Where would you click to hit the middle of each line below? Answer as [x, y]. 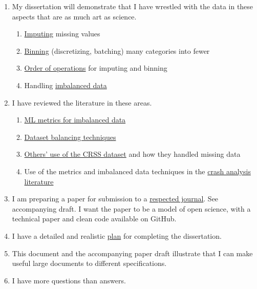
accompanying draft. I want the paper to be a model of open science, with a [131, 208]
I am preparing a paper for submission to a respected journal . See [115, 199]
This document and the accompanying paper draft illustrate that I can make [132, 253]
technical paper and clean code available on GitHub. [94, 219]
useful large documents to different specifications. [89, 263]
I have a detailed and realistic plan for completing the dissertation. [117, 235]
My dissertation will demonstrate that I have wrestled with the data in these [133, 6]
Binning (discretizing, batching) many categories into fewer [117, 50]
